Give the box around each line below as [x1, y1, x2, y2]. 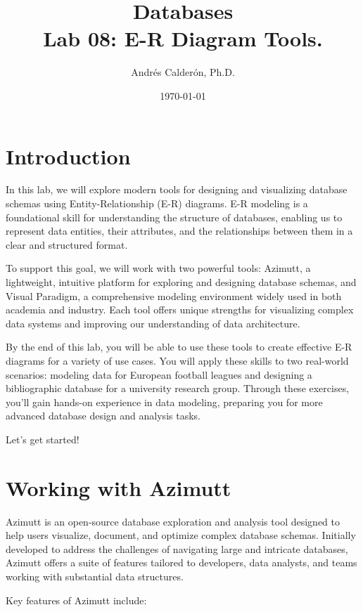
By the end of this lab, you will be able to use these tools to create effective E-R [6, 339, 352, 354]
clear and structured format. [6, 237, 128, 252]
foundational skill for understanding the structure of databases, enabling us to [6, 209, 343, 224]
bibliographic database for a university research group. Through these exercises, [6, 381, 350, 396]
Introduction [6, 141, 131, 170]
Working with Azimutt [6, 473, 231, 502]
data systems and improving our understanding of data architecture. [6, 315, 300, 330]
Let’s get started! [6, 431, 79, 446]
